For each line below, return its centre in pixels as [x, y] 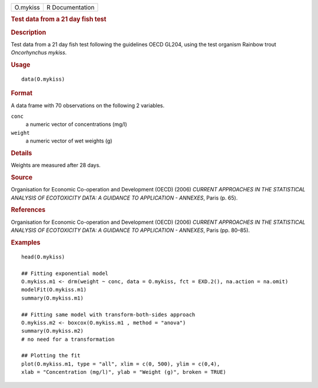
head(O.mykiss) [43, 257]
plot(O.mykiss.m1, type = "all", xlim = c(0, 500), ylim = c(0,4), [121, 364]
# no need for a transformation [68, 339]
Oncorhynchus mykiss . [39, 52]
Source [22, 178]
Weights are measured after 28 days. [56, 165]
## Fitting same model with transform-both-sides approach [108, 314]
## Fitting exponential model [65, 273]
